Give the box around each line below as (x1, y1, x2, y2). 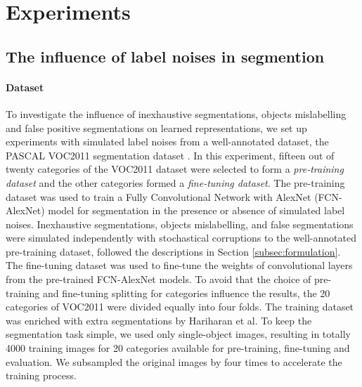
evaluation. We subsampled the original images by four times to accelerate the (6, 354, 342, 369)
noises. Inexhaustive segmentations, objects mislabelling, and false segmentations (6, 216, 354, 231)
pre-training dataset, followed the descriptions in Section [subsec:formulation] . (6, 244, 341, 258)
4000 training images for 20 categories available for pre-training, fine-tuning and (6, 341, 350, 355)
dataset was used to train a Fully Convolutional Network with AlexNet (6, 189, 311, 204)
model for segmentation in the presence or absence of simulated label (48, 203, 345, 218)
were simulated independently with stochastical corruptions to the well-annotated (6, 230, 356, 245)
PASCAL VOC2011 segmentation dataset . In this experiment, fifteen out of (6, 147, 335, 162)
